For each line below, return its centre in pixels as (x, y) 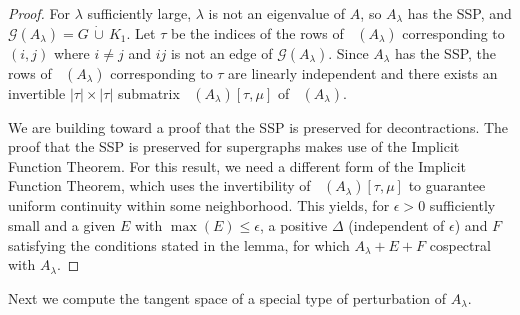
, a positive (293, 224)
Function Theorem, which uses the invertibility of (159, 185)
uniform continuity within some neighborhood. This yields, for (199, 205)
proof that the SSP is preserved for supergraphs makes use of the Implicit (234, 146)
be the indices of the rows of (257, 32)
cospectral (460, 244)
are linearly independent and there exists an (363, 72)
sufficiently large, (139, 13)
